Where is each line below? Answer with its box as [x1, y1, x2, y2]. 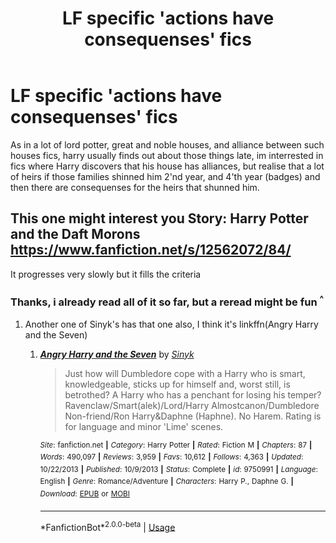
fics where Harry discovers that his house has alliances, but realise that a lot [10, 160, 325, 172]
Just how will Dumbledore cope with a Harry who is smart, [64, 367, 306, 379]
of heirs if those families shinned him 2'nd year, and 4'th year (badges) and [10, 170, 321, 182]
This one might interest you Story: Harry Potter [10, 210, 309, 227]
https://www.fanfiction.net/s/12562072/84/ [10, 242, 292, 259]
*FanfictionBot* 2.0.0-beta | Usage [39, 519, 176, 533]
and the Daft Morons [10, 226, 141, 243]
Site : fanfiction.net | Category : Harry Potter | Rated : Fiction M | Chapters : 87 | [39, 440, 313, 450]
